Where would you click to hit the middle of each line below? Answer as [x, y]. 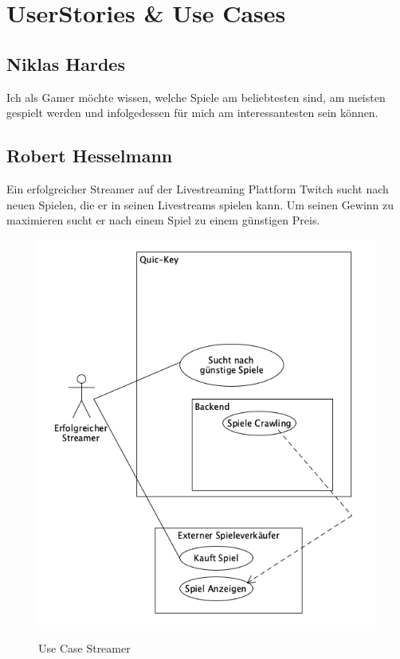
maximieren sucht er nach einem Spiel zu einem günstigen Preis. [163, 220]
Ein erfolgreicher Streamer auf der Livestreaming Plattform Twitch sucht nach [198, 188]
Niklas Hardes [66, 63]
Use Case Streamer [84, 648]
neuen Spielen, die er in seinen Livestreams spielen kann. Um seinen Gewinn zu [200, 204]
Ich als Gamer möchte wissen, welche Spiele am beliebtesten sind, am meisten [196, 97]
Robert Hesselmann [90, 156]
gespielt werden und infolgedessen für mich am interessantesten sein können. [192, 113]
